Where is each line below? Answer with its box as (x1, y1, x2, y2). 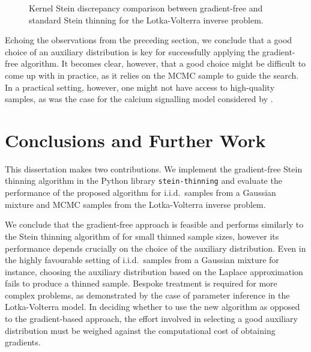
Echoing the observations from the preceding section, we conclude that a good (5, 34, 292, 46)
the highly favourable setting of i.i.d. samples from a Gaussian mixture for (5, 253, 279, 266)
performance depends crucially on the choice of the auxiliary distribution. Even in (5, 241, 306, 254)
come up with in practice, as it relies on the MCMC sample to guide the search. (5, 68, 299, 81)
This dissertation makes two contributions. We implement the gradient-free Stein (5, 162, 303, 175)
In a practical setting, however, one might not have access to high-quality (5, 80, 275, 93)
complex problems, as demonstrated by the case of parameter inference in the (5, 288, 290, 301)
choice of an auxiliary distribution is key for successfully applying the (5, 45, 260, 58)
